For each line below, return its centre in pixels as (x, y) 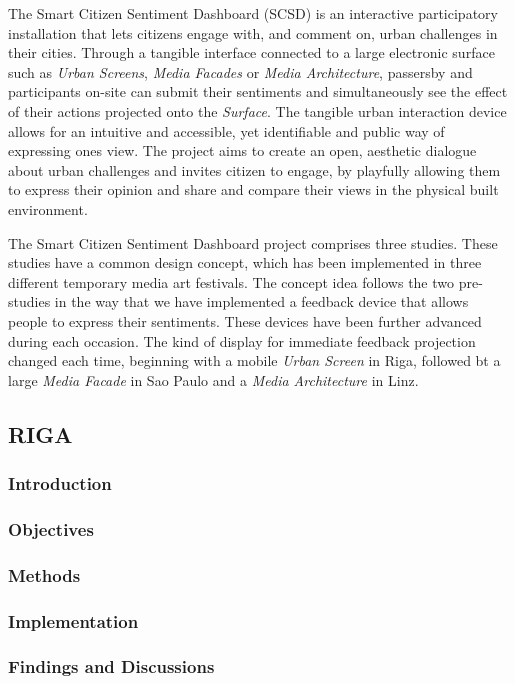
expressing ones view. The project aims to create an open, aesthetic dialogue (242, 150)
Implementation (73, 620)
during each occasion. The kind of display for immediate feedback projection (242, 340)
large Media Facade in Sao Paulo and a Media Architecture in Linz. (213, 379)
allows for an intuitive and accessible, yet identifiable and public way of (226, 130)
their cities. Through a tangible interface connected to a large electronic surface (251, 52)
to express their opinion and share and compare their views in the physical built (253, 189)
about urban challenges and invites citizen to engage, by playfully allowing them (254, 169)
